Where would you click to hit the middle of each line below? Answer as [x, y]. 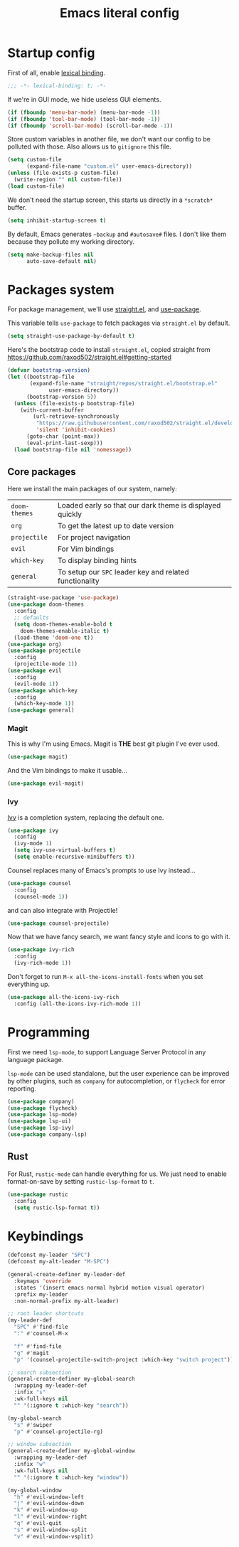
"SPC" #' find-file [41, 1327]
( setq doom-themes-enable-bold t [63, 624]
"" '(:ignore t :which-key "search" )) [71, 1406]
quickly [69, 515]
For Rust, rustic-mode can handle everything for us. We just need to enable [117, 1174]
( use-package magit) [38, 757]
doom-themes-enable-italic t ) [65, 631]
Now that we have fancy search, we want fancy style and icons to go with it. [119, 937]
